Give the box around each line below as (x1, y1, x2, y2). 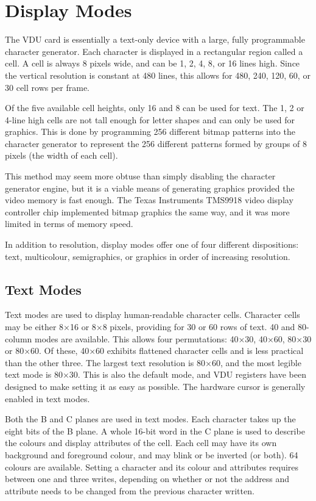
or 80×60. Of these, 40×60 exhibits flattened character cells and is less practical (5, 344, 304, 357)
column (5, 332, 32, 345)
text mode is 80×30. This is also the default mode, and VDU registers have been (5, 368, 306, 381)
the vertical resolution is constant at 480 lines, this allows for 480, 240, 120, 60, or (5, 68, 311, 81)
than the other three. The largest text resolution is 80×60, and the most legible (5, 356, 301, 369)
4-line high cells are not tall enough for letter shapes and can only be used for (5, 113, 295, 126)
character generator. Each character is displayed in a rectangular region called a (5, 45, 303, 57)
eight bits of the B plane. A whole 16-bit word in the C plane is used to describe (5, 424, 305, 437)
